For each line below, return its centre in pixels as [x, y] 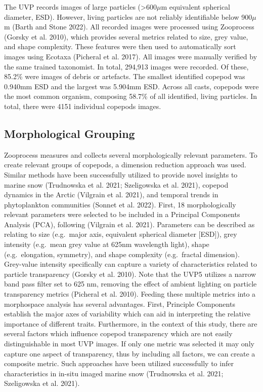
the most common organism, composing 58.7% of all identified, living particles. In [131, 96]
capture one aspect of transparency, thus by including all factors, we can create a [130, 353]
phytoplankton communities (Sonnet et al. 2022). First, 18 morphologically [120, 204]
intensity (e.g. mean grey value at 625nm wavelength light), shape [107, 244]
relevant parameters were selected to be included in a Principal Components [122, 214]
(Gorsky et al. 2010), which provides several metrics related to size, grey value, [126, 36]
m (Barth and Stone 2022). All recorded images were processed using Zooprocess [129, 27]
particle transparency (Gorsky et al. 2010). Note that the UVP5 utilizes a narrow [130, 274]
